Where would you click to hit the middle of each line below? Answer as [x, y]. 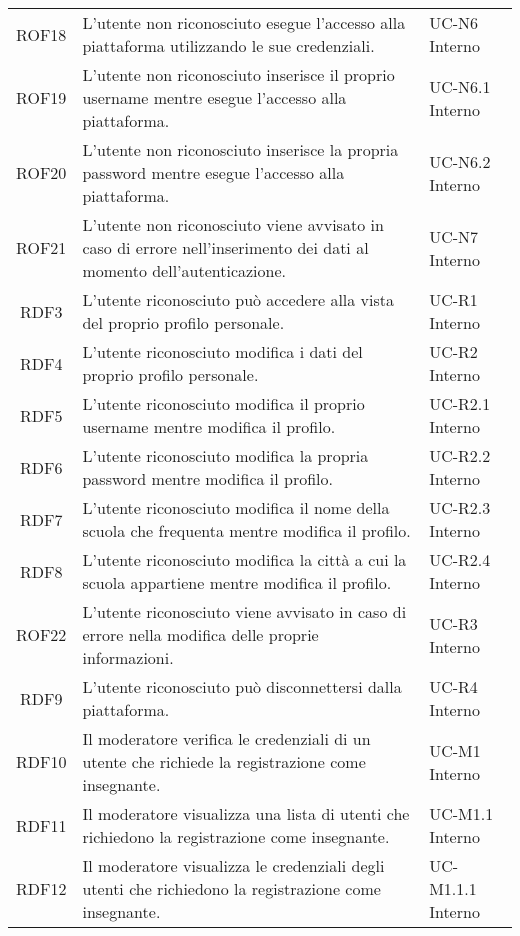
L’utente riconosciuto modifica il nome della [236, 507]
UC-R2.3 [460, 507]
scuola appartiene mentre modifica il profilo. [237, 582]
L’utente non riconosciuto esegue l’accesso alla [244, 22]
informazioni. [128, 657]
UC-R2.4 [460, 559]
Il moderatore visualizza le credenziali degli [233, 865]
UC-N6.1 [460, 86]
